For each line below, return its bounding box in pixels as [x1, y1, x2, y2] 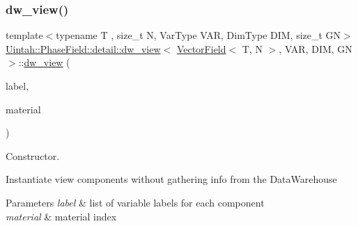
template [6, 28, 43, 42]
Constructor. [6, 148, 60, 163]
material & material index [6, 209, 117, 223]
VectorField [176, 41, 226, 56]
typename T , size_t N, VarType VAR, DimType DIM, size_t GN [56, 28, 341, 42]
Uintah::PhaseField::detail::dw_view [6, 41, 161, 56]
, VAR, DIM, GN [279, 41, 352, 56]
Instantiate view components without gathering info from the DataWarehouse [6, 172, 337, 186]
